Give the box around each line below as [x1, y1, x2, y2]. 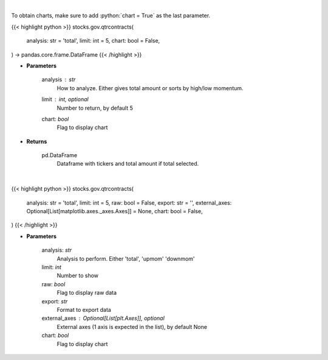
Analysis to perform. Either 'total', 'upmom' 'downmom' [56, 255, 195, 262]
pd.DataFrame [41, 152, 78, 159]
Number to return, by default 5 [56, 104, 133, 111]
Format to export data [56, 306, 112, 313]
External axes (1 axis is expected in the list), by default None [56, 323, 208, 330]
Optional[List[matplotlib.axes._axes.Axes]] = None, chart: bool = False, [26, 208, 203, 215]
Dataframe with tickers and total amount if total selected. [56, 160, 199, 168]
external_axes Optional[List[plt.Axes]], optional [41, 314, 165, 322]
